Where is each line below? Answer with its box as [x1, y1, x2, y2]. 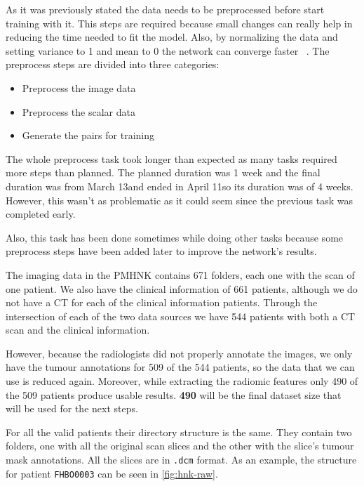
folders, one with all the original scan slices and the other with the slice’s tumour [6, 438, 354, 453]
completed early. [6, 206, 76, 221]
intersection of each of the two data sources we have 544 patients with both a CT [6, 308, 356, 323]
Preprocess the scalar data [22, 104, 135, 119]
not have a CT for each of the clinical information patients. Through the [6, 295, 318, 310]
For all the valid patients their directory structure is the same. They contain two [6, 424, 352, 439]
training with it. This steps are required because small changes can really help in [6, 15, 353, 30]
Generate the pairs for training [22, 128, 154, 143]
